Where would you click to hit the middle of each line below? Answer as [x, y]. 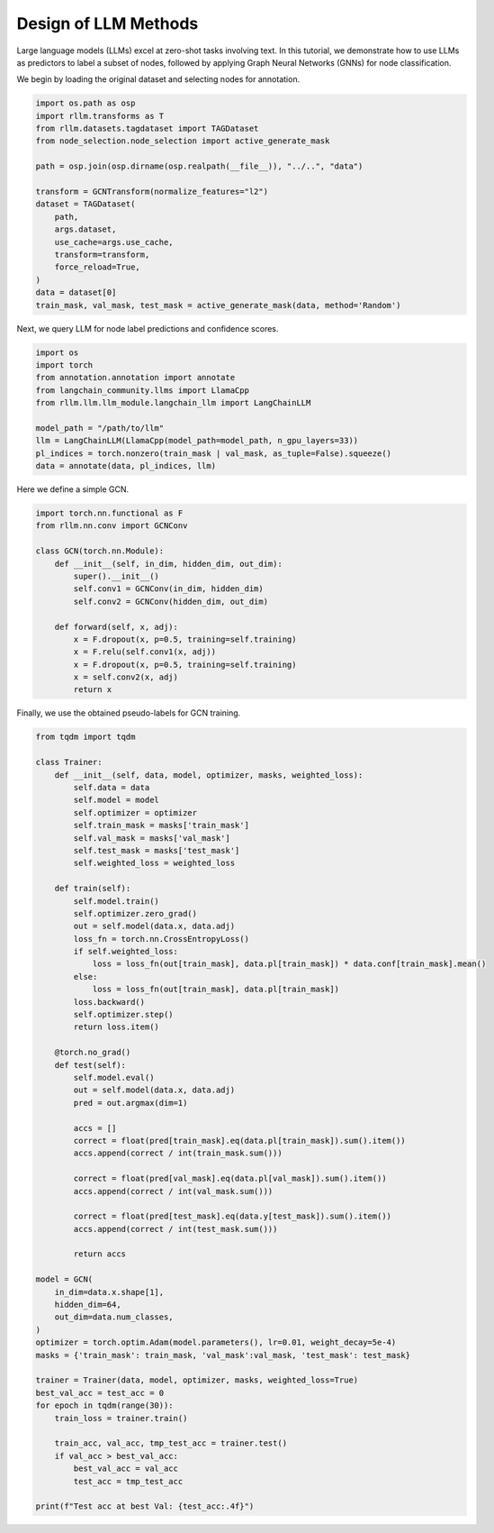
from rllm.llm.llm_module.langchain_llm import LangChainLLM [173, 403]
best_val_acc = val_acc [126, 1469]
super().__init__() [116, 576]
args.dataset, [85, 229]
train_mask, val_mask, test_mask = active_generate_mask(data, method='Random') [218, 305]
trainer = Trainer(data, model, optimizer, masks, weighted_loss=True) [197, 1380]
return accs [99, 1254]
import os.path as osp [85, 103]
